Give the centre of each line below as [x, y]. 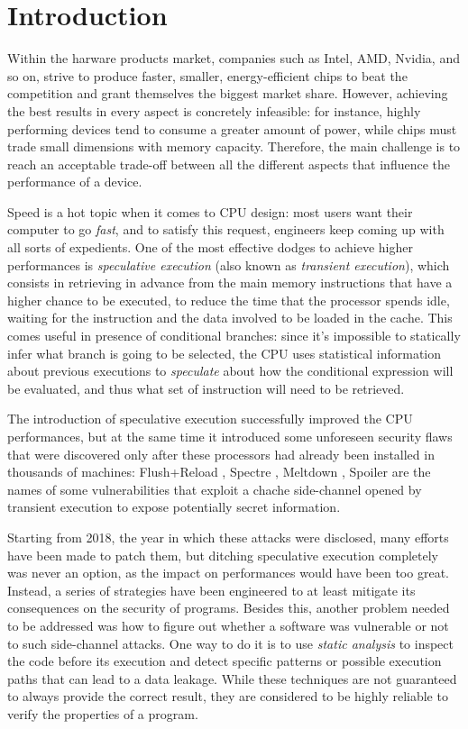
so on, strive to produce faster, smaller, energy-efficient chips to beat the [207, 75]
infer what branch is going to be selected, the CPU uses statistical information [225, 353]
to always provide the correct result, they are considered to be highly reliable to [228, 696]
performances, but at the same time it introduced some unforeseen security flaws [230, 436]
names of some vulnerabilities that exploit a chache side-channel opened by [215, 489]
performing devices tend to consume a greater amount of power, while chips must [232, 128]
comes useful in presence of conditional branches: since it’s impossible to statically [234, 336]
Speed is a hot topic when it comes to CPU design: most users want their [210, 211]
